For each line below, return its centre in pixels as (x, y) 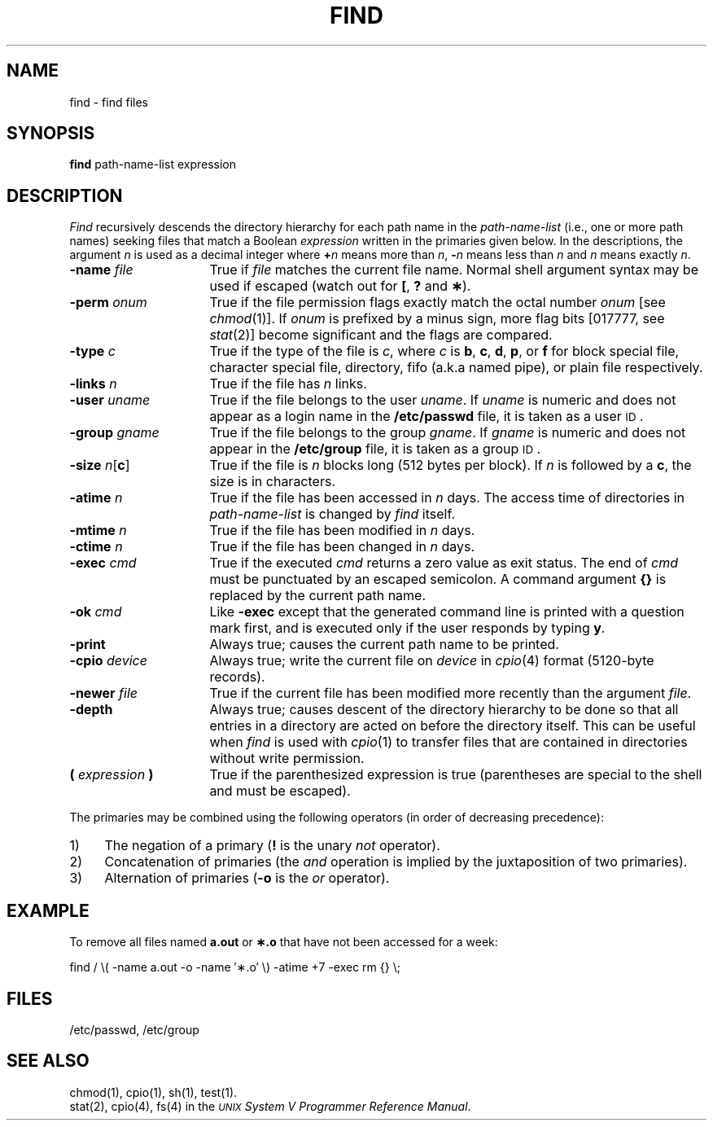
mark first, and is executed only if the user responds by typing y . (407, 628)
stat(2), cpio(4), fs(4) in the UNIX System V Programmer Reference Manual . (270, 1106)
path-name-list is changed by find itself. (332, 514)
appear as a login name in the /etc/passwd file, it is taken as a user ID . (426, 417)
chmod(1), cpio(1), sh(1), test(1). (153, 1092)
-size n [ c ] (100, 465)
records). (237, 677)
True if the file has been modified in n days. (342, 531)
